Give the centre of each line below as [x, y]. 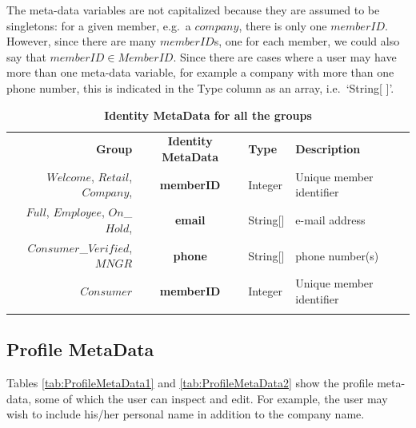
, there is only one [283, 25]
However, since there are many [82, 41]
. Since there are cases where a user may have [285, 56]
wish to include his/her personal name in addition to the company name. [186, 414]
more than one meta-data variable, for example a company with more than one [200, 72]
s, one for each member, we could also [307, 41]
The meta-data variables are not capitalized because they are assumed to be [193, 10]
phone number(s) [337, 255]
